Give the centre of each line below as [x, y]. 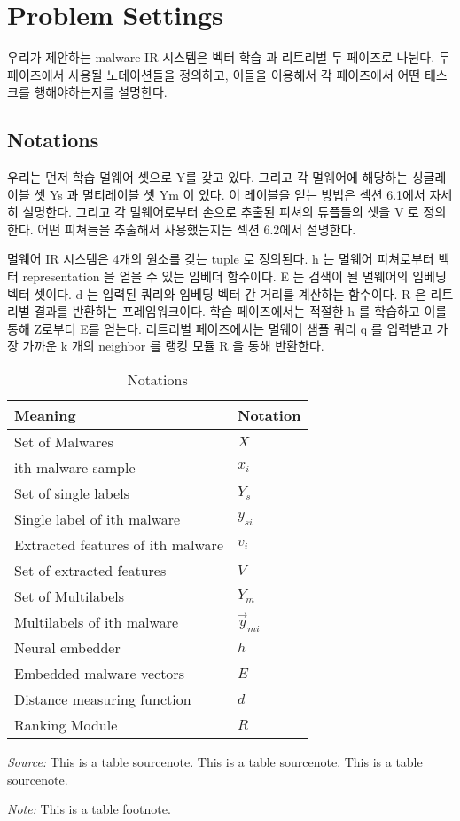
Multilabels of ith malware [97, 622]
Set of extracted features [90, 571]
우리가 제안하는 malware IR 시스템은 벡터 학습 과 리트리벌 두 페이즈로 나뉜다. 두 [229, 57]
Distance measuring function [103, 699]
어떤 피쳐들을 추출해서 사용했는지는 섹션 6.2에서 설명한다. [197, 229]
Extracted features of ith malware [119, 545]
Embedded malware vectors [99, 674]
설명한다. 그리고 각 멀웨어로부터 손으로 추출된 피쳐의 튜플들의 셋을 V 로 [221, 212]
